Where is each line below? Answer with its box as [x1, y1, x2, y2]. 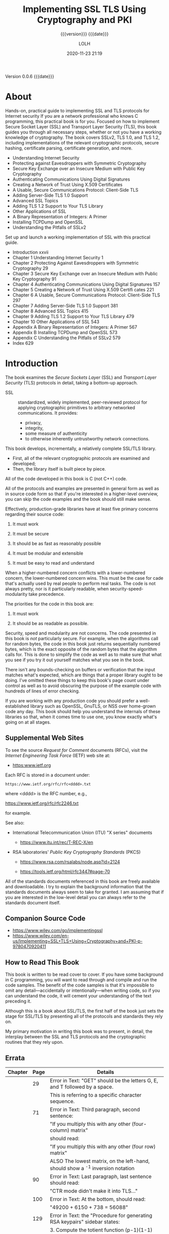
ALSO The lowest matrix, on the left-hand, [50, 1158, 150, 1165]
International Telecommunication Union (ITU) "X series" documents [12, 829, 152, 835]
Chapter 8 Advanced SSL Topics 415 [12, 308, 89, 314]
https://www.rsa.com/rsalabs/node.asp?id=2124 [20, 859, 120, 865]
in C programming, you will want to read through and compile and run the [5, 977, 157, 983]
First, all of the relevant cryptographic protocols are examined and [12, 455, 150, 461]
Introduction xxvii [12, 249, 49, 255]
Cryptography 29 [12, 265, 49, 271]
